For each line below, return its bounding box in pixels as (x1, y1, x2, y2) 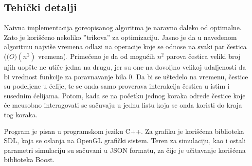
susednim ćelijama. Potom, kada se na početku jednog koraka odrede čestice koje (4, 90, 246, 100)
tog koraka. (4, 109, 37, 119)
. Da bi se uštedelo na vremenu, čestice (132, 71, 248, 81)
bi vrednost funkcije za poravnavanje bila (4, 71, 126, 81)
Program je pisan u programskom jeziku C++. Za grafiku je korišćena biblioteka (4, 126, 244, 136)
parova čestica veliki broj (166, 51, 241, 61)
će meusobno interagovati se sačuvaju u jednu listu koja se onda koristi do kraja (4, 100, 242, 110)
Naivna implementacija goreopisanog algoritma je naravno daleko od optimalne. (4, 22, 242, 33)
